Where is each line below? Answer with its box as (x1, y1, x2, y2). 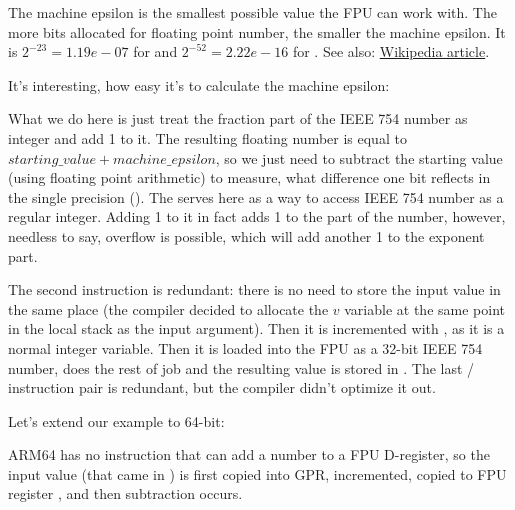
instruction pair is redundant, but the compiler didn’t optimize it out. (8, 377, 436, 398)
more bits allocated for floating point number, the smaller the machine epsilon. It (8, 21, 506, 42)
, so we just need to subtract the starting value (215, 147, 503, 168)
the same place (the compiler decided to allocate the (8, 298, 329, 319)
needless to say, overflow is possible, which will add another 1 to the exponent (8, 225, 485, 246)
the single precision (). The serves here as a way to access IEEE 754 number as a (8, 186, 504, 207)
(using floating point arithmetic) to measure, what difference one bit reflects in (8, 167, 491, 188)
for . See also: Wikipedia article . (292, 41, 490, 62)
